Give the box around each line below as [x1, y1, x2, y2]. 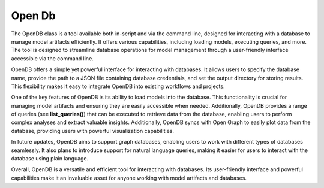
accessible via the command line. [11, 54, 94, 62]
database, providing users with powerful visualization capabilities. [11, 127, 174, 134]
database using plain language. [11, 155, 89, 162]
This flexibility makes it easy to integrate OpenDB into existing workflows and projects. [11, 83, 225, 90]
